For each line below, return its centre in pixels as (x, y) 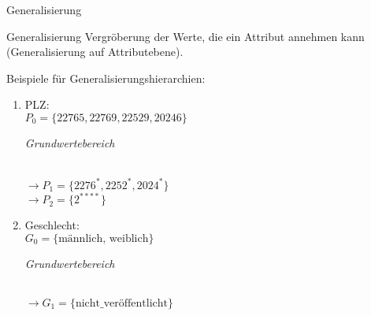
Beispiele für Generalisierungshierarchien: (106, 78)
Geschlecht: (52, 225)
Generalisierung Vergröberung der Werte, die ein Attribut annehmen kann (185, 36)
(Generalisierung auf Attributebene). (95, 52)
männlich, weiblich (104, 238)
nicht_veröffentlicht (122, 303)
